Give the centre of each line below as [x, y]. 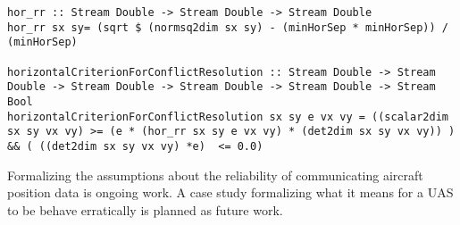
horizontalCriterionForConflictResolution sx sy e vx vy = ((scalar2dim [228, 117]
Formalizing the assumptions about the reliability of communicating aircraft [215, 175]
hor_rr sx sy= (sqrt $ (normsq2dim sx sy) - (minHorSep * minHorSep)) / [228, 27]
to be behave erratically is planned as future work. [145, 209]
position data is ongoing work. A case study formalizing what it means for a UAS [230, 192]
